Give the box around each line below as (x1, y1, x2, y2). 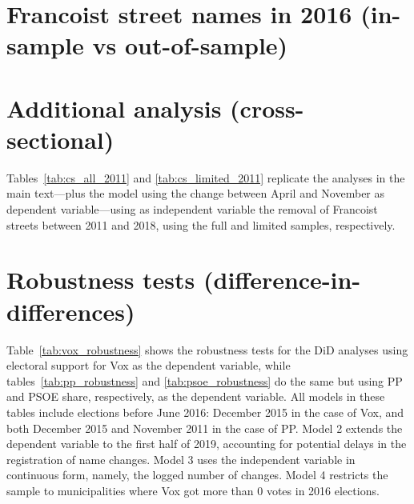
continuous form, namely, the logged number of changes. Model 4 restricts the (6, 466, 388, 483)
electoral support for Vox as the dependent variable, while (6, 357, 291, 374)
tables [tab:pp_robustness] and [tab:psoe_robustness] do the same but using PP (6, 372, 403, 389)
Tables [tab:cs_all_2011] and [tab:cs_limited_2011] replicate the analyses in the (6, 169, 405, 186)
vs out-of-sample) (92, 29, 288, 62)
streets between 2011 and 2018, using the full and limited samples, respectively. (6, 216, 396, 233)
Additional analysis (6, 91, 222, 124)
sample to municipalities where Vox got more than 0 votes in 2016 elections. (6, 482, 380, 498)
